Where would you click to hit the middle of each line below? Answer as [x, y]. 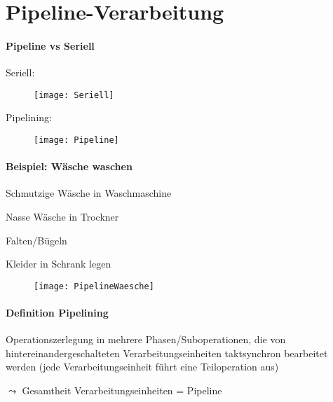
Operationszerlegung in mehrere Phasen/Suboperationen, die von [146, 339]
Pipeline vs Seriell [50, 45]
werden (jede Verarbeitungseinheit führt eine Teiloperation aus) [142, 367]
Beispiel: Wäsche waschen [69, 166]
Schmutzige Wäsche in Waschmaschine [89, 193]
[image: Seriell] [74, 95]
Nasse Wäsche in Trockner [62, 217]
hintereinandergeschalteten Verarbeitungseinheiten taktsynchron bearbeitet [167, 353]
